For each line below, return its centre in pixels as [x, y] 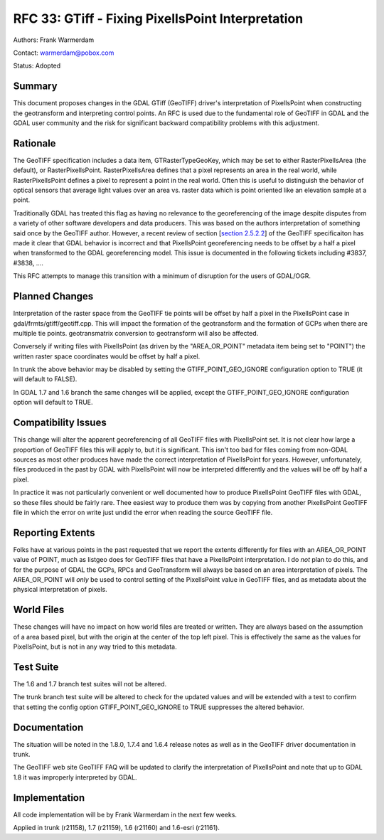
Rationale [34, 143]
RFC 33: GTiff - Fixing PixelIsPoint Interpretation [158, 18]
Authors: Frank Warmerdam [54, 40]
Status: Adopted [37, 66]
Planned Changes [53, 296]
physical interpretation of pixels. [60, 590]
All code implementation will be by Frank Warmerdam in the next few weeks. [125, 814]
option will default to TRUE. [53, 403]
